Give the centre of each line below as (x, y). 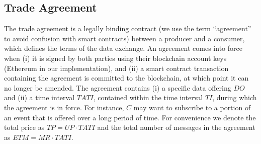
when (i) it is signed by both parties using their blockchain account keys (115, 58)
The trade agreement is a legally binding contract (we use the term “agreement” (128, 28)
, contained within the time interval (148, 97)
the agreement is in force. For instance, (64, 107)
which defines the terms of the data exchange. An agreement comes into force (123, 48)
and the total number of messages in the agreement (176, 127)
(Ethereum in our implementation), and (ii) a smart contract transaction (116, 68)
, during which (235, 97)
